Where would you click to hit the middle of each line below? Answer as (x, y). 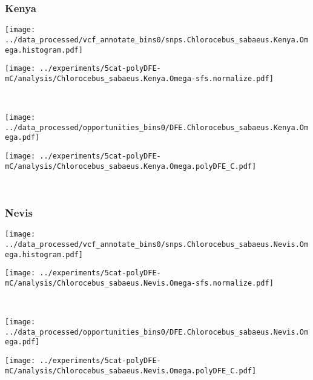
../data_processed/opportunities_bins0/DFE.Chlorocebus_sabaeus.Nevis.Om (157, 332)
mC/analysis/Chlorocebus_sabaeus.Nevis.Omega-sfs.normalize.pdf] (139, 283)
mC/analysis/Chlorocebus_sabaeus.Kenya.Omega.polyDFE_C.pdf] (131, 166)
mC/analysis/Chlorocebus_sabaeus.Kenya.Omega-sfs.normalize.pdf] (139, 78)
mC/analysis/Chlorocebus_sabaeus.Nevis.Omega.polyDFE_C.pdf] (131, 371)
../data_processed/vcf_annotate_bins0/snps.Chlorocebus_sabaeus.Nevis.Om (157, 244)
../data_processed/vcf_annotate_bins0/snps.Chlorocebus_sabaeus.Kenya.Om (157, 40)
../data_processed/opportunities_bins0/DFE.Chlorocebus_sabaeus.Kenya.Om (157, 127)
